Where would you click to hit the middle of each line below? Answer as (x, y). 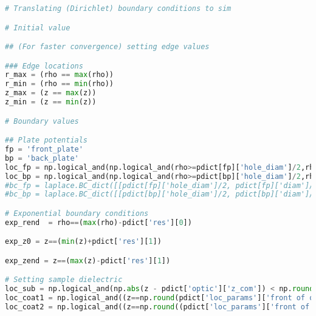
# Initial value (38, 28)
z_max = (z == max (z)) (51, 93)
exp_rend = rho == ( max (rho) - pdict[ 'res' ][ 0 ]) (98, 222)
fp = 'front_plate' (44, 150)
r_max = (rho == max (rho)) (60, 75)
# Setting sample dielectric (64, 280)
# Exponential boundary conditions (77, 213)
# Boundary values (42, 121)
